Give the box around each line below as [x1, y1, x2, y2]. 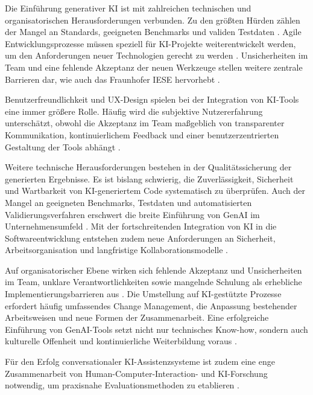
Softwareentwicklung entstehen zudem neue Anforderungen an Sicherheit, [5, 231, 276, 244]
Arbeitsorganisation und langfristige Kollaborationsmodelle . [5, 243, 228, 256]
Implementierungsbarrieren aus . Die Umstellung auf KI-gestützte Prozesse [5, 287, 282, 300]
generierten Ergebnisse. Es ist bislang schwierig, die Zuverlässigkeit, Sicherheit [5, 172, 294, 185]
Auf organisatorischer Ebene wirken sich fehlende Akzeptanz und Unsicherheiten [5, 263, 302, 276]
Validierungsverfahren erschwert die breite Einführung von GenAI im [5, 208, 260, 220]
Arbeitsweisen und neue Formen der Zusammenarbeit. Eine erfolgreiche [5, 311, 269, 324]
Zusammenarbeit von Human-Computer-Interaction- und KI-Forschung [5, 367, 268, 379]
